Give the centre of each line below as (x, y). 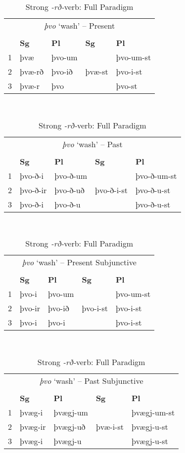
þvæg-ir (33, 426)
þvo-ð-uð (69, 190)
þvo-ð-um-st (156, 175)
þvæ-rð (32, 71)
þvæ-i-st (110, 426)
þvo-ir (30, 308)
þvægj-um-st (153, 412)
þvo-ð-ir (33, 190)
